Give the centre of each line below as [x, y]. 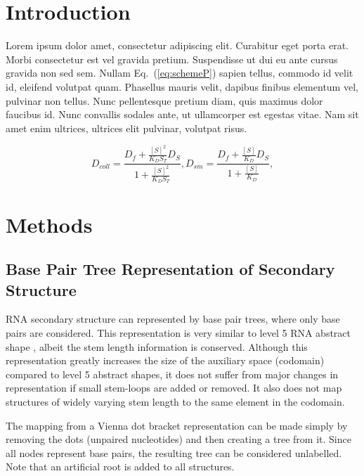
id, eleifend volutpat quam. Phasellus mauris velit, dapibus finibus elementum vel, [182, 86]
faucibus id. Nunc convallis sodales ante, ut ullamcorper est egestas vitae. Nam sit [182, 114]
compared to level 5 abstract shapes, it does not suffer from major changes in [172, 374]
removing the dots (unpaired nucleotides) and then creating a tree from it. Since [178, 439]
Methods [49, 224]
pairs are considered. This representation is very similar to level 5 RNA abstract [178, 332]
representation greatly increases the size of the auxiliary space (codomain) [165, 360]
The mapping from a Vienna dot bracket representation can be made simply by [177, 425]
